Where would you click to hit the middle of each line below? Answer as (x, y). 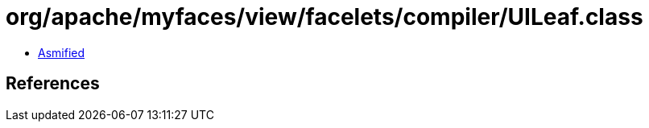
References (53, 84)
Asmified (62, 52)
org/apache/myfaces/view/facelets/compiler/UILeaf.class (324, 17)
